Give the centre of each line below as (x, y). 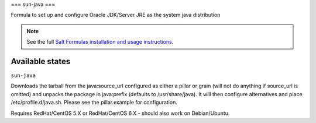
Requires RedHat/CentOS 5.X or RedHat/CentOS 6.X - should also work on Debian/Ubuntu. (120, 113)
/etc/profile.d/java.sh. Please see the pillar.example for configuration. (94, 103)
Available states (41, 61)
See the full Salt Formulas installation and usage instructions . (100, 42)
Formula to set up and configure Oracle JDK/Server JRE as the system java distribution (116, 15)
